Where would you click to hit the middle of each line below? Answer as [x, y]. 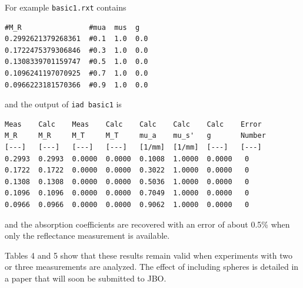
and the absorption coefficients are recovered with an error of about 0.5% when [147, 224]
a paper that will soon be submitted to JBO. [86, 278]
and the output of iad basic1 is [63, 104]
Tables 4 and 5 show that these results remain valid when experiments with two [149, 255]
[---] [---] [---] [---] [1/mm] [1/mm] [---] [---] [133, 148]
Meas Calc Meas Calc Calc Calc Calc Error [133, 124]
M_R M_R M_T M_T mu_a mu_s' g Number [135, 136]
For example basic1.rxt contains [66, 7]
